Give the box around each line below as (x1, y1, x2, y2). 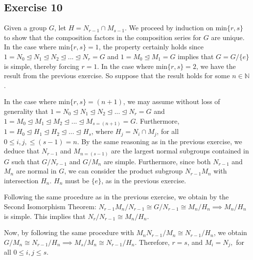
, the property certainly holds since (98, 42, 204, 52)
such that (11, 156, 40, 166)
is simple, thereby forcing (4, 61, 79, 71)
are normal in (16, 166, 57, 176)
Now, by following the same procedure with (4, 227, 134, 238)
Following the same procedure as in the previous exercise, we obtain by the (4, 192, 229, 202)
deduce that (4, 146, 40, 156)
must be (65, 175, 90, 185)
